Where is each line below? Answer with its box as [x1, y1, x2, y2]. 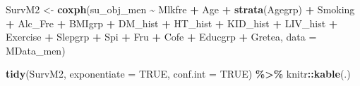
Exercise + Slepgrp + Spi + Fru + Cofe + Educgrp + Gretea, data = [6, 29, 317, 44]
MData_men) [6, 43, 66, 57]
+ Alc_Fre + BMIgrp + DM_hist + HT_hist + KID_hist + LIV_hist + [6, 15, 338, 30]
